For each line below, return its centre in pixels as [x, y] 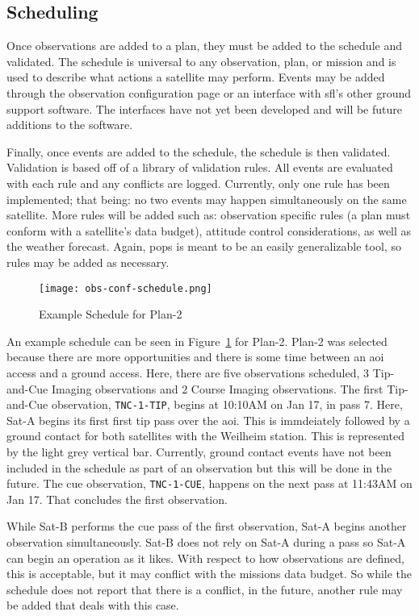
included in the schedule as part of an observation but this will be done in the [199, 467]
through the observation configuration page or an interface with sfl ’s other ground [209, 92]
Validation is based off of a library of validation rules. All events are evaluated [200, 167]
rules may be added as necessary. [88, 262]
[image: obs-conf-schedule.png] [126, 288]
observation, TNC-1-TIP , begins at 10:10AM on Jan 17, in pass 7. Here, [227, 404]
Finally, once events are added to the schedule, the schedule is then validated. [199, 151]
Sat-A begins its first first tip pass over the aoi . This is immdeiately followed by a [208, 420]
